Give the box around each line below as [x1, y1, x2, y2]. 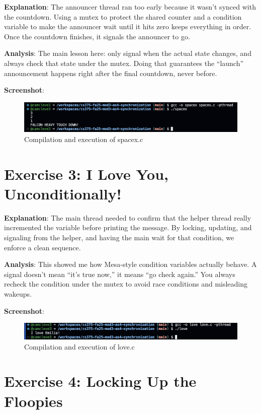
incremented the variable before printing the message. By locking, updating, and [4, 222, 252, 233]
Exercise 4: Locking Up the [4, 371, 197, 391]
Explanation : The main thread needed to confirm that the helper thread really [4, 212, 251, 223]
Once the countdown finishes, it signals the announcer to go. [4, 31, 190, 41]
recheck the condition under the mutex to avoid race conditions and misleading [4, 279, 248, 289]
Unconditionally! [4, 183, 122, 203]
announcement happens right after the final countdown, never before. [4, 67, 217, 78]
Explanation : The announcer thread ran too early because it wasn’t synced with [4, 2, 256, 12]
